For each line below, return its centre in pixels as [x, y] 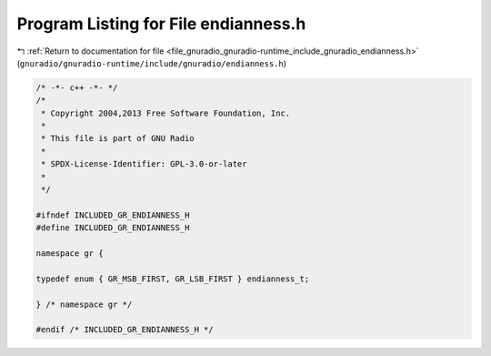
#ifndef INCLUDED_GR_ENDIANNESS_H [113, 215]
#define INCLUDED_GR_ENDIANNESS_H [113, 228]
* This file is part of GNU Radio [118, 138]
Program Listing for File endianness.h [161, 24]
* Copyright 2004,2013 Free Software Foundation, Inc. [166, 113]
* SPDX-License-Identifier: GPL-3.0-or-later [144, 164]
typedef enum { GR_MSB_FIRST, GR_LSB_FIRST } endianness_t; [173, 279]
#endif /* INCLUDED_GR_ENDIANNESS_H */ [125, 330]
